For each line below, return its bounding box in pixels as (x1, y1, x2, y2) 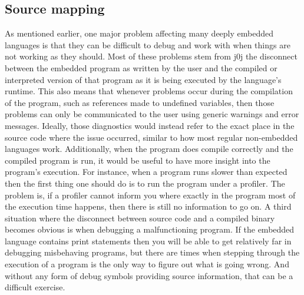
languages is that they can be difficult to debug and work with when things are (5, 38, 290, 51)
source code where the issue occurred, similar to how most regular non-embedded (5, 131, 298, 143)
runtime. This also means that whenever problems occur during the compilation (5, 85, 293, 97)
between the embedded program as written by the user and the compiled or (5, 61, 277, 74)
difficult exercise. (5, 281, 65, 293)
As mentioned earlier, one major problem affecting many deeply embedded (5, 27, 273, 39)
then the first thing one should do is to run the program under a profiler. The (5, 177, 285, 189)
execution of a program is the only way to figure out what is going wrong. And (5, 258, 289, 270)
